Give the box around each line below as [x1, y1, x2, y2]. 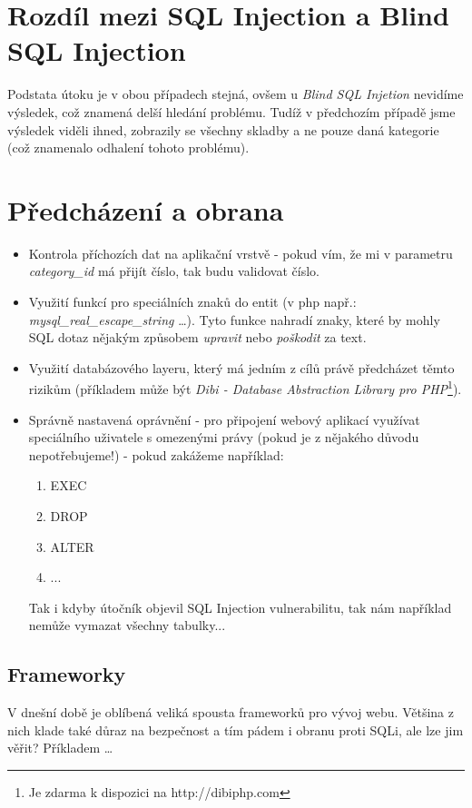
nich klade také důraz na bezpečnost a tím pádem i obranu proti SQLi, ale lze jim [7, 720, 464, 739]
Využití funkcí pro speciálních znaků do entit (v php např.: [28, 292, 357, 310]
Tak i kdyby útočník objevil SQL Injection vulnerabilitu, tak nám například [28, 597, 452, 616]
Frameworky [7, 660, 126, 688]
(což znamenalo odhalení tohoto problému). [7, 138, 250, 157]
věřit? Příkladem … [7, 738, 113, 757]
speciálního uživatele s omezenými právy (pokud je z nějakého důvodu [28, 428, 419, 447]
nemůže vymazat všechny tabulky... [28, 616, 226, 635]
